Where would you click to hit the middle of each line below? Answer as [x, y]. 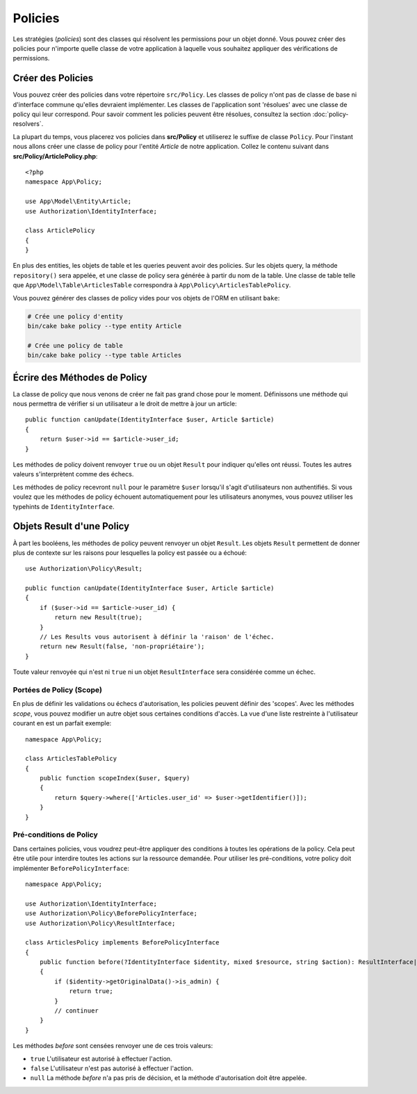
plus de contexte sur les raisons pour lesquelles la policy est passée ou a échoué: [130, 552]
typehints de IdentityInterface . [64, 506]
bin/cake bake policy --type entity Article [105, 326]
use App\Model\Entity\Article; [79, 201]
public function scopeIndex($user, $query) [115, 778]
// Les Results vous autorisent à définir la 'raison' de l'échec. [157, 637]
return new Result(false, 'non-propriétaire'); [122, 646]
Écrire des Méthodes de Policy [80, 377]
